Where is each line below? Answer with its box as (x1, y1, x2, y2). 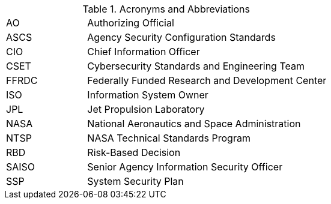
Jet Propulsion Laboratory (87, 103, 205, 115)
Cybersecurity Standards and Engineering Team (87, 60, 305, 72)
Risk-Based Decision (87, 146, 181, 158)
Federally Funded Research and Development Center (87, 74, 327, 86)
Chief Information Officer (87, 46, 200, 58)
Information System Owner (87, 89, 208, 101)
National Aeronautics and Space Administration (87, 118, 301, 130)
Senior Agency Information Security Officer (87, 161, 283, 173)
